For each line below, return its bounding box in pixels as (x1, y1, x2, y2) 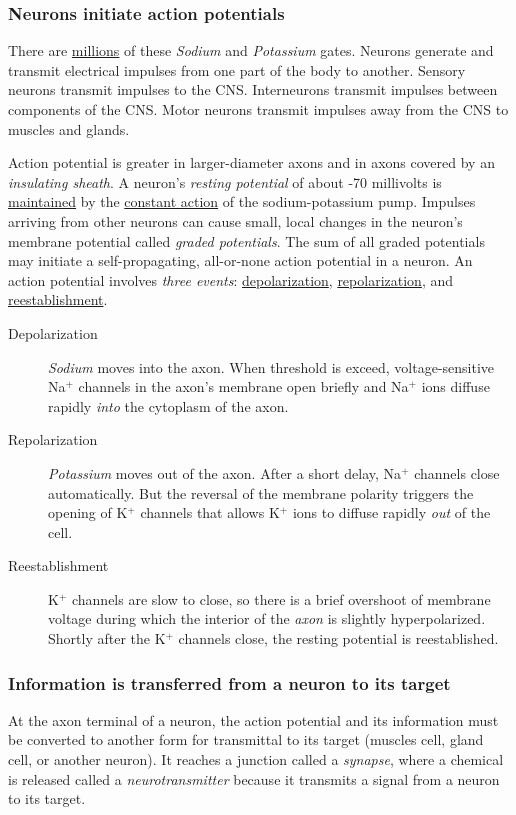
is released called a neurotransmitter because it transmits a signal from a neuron (8, 768, 500, 789)
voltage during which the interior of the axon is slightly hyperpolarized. (48, 608, 486, 629)
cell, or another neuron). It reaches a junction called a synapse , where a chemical (8, 749, 504, 770)
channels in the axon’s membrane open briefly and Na (78, 376, 409, 397)
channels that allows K (140, 502, 280, 523)
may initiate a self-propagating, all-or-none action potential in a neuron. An (8, 250, 473, 271)
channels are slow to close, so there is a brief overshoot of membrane (71, 588, 491, 609)
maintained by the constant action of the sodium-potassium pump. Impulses (8, 191, 476, 212)
